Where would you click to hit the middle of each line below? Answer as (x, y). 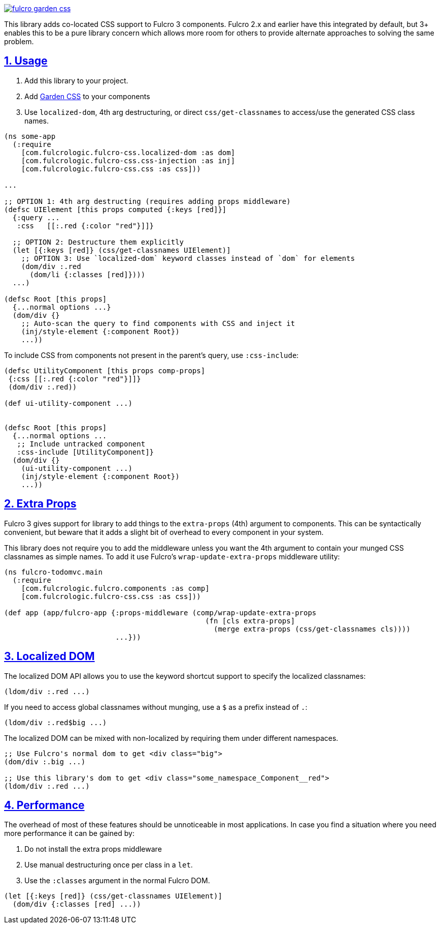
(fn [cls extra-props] (250, 621)
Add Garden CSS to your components (87, 96)
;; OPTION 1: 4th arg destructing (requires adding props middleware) (147, 201)
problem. (19, 41)
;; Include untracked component (81, 444)
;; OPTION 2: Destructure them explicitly (98, 242)
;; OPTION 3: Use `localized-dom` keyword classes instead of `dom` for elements (188, 258)
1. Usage (26, 61)
